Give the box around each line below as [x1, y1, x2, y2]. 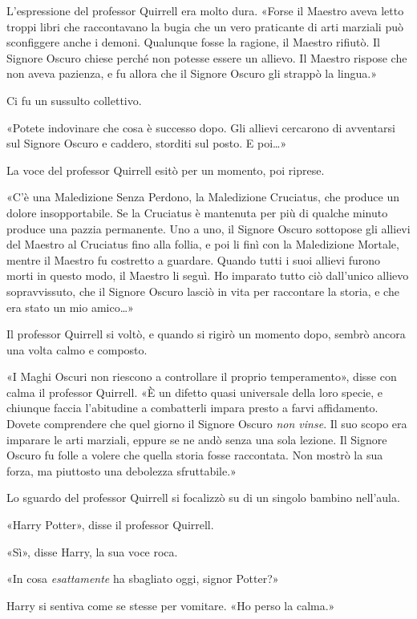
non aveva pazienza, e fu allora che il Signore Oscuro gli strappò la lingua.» [6, 65, 377, 82]
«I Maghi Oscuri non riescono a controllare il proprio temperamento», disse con [6, 368, 397, 385]
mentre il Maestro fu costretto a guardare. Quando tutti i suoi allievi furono [6, 251, 381, 268]
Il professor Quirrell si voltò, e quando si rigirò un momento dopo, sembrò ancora [6, 326, 406, 342]
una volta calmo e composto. [6, 341, 148, 358]
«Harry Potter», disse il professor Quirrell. [6, 516, 214, 533]
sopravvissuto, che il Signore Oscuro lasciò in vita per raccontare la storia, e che [6, 282, 399, 299]
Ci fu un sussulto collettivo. [6, 91, 142, 108]
